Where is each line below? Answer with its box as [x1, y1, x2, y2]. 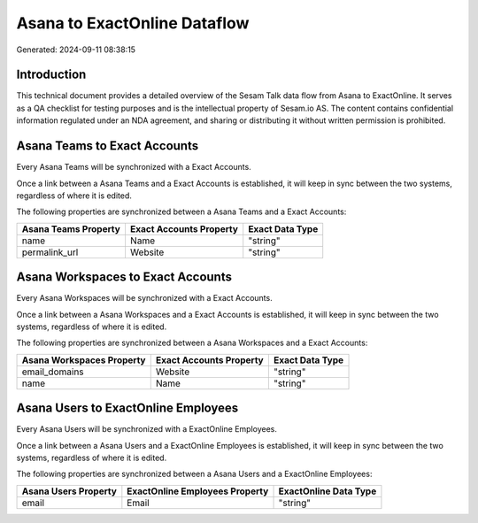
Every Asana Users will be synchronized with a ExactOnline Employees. [16, 424, 278, 435]
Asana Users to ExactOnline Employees [16, 401, 239, 416]
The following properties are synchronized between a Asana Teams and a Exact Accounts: [16, 206, 347, 217]
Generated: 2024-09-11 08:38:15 [16, 44, 136, 55]
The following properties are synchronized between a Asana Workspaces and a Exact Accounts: [16, 337, 368, 349]
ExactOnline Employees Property [127, 485, 269, 497]
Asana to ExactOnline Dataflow [16, 13, 250, 33]
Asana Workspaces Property [21, 354, 146, 366]
